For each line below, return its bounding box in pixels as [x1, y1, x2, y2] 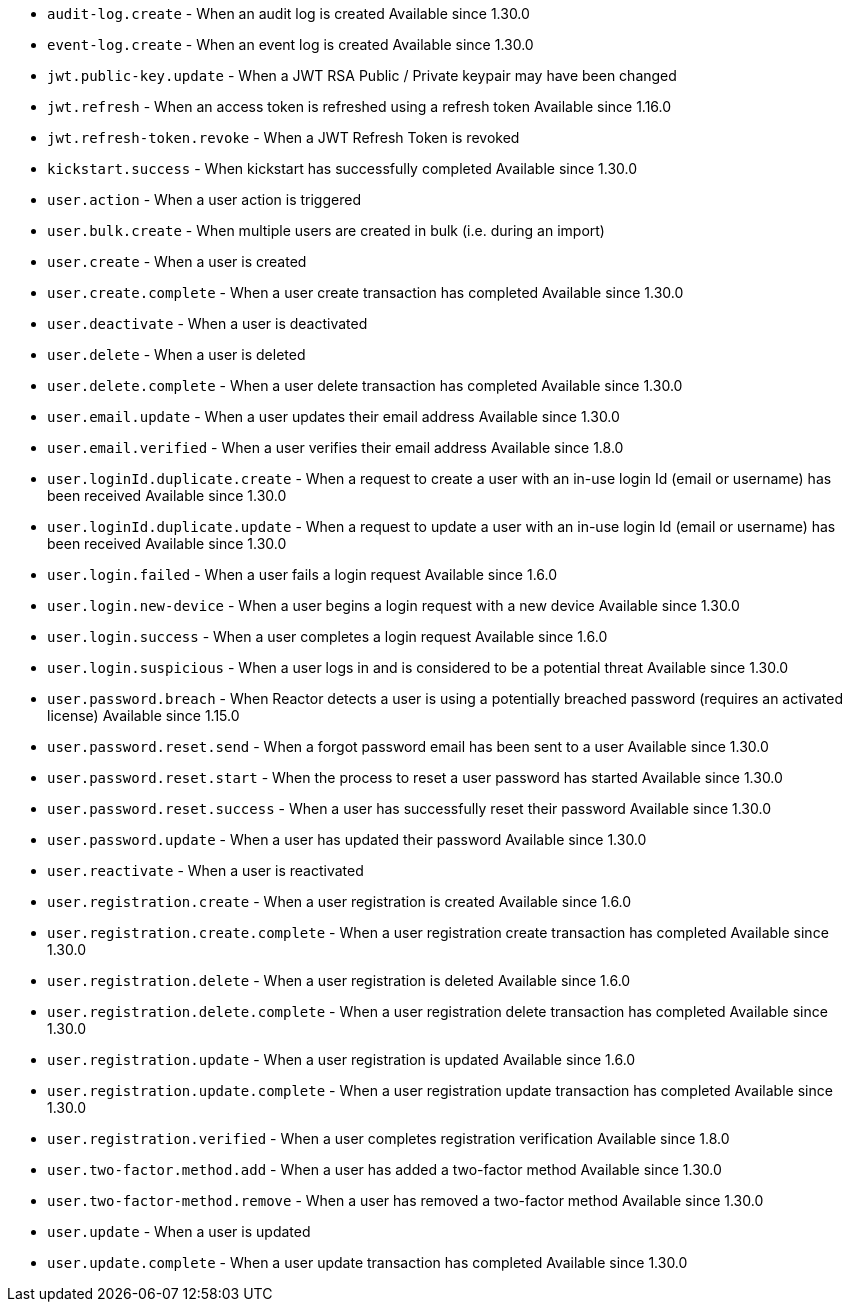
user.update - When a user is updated [47, 1223, 311, 1240]
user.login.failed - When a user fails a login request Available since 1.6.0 [47, 566, 558, 583]
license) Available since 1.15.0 [47, 707, 240, 724]
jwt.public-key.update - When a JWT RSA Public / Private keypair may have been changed [47, 67, 677, 84]
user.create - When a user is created [47, 253, 307, 270]
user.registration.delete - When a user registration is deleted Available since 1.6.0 [47, 972, 631, 989]
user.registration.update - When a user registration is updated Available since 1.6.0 [47, 1051, 636, 1068]
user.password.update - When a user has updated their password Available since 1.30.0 [47, 831, 647, 848]
